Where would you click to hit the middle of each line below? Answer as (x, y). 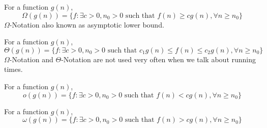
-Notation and (31, 59)
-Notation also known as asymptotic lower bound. (87, 24)
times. (13, 69)
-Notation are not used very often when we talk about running (159, 59)
